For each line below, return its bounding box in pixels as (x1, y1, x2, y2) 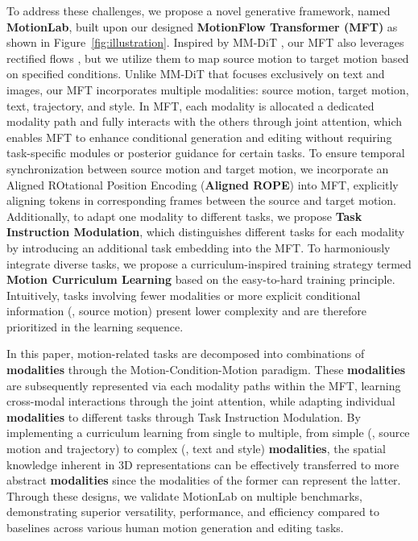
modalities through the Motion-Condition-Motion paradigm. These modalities (6, 361, 406, 378)
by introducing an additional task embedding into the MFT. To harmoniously (6, 239, 391, 256)
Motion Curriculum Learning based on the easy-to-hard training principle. (6, 271, 395, 288)
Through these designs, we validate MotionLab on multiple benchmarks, (6, 487, 362, 504)
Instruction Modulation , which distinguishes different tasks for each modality (6, 223, 405, 240)
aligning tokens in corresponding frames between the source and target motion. (6, 192, 396, 209)
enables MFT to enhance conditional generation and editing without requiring (6, 128, 392, 145)
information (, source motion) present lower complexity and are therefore (6, 302, 366, 319)
